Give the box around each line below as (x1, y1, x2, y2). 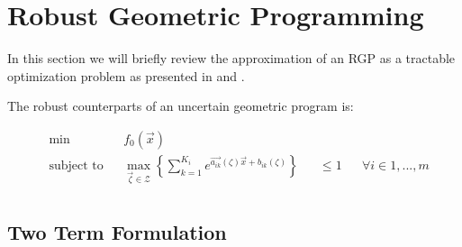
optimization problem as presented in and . (7, 66, 245, 85)
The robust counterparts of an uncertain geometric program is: (7, 96, 354, 115)
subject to (49, 159, 104, 172)
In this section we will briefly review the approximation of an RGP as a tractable (7, 49, 456, 68)
